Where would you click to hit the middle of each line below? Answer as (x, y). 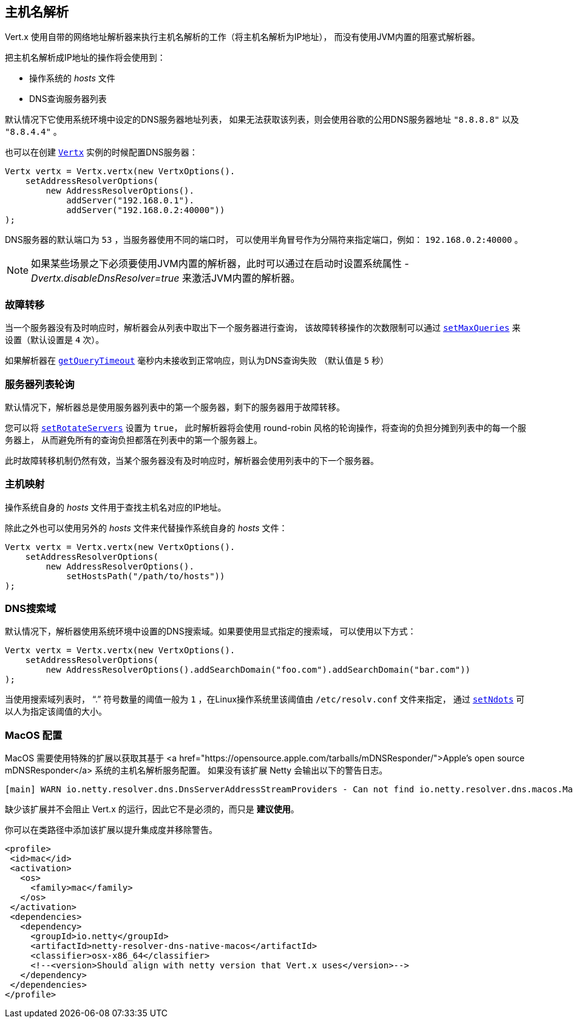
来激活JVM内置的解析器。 (241, 278)
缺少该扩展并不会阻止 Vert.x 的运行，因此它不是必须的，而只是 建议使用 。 (152, 809)
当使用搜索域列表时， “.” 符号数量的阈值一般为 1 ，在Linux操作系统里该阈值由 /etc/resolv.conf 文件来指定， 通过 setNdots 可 (265, 699)
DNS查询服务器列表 (68, 99)
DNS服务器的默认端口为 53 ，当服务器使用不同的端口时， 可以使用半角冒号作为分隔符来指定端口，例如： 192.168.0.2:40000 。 (264, 240)
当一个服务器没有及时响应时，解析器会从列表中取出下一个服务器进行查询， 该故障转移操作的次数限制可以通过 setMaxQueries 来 (263, 328)
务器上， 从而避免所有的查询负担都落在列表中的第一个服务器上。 (134, 440)
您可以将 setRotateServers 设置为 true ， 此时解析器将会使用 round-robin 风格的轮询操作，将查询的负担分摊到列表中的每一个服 (266, 427)
